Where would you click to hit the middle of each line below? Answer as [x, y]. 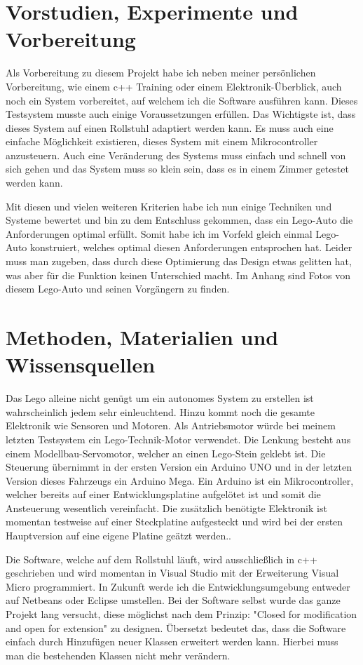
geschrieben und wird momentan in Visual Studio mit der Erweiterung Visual [172, 573]
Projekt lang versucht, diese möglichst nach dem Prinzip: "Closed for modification [181, 614]
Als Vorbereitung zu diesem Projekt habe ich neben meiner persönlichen [161, 73]
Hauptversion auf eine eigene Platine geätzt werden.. [118, 536]
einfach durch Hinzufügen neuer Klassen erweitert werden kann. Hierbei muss [172, 642]
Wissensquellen [81, 364]
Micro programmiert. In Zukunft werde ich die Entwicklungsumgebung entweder [178, 586]
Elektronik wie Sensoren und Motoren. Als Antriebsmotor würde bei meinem [171, 425]
